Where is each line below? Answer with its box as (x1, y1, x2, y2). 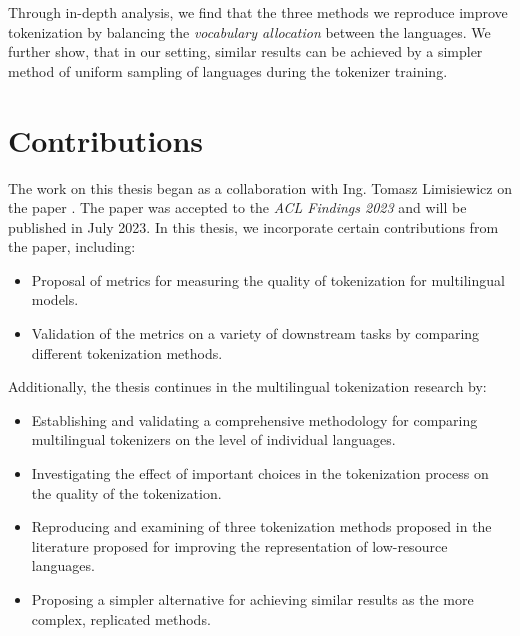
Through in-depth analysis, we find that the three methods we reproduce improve (8, 2, 508, 22)
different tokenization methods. (31, 342, 223, 363)
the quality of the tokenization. (31, 482, 222, 503)
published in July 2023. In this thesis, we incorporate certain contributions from (8, 216, 499, 237)
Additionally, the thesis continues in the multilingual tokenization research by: (8, 376, 487, 397)
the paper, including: (8, 236, 136, 257)
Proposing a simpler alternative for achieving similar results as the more (31, 589, 474, 609)
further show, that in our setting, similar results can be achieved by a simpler (8, 41, 483, 62)
